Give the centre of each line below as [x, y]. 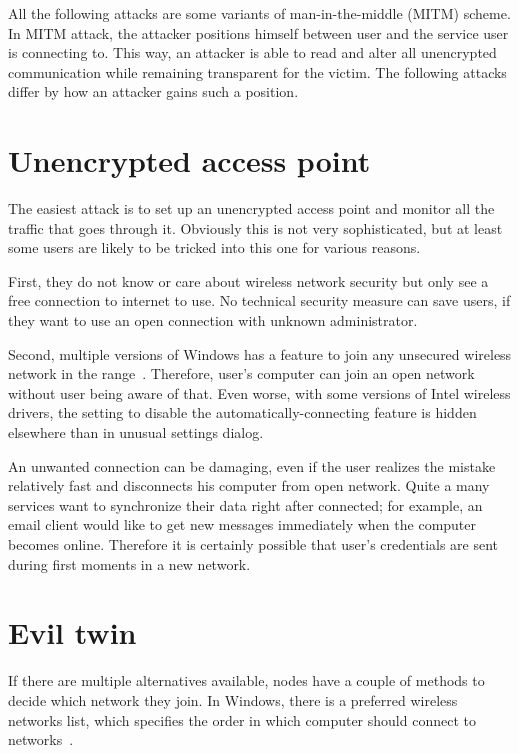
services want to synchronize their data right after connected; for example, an [245, 504]
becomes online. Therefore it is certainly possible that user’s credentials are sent [253, 544]
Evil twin [72, 632]
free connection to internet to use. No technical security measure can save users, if [259, 300]
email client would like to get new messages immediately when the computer [242, 524]
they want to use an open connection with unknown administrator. [213, 320]
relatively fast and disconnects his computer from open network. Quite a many [249, 485]
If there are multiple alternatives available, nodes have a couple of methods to [246, 680]
